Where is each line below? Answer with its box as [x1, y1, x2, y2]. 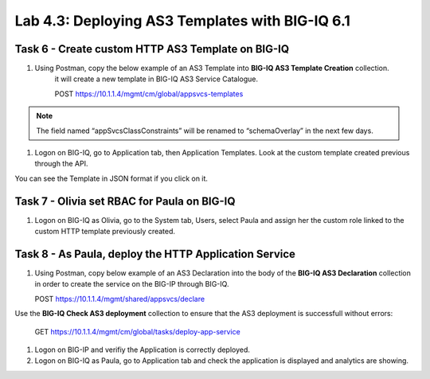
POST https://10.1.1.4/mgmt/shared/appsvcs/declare [34, 294, 205, 303]
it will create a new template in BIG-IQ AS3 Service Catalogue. [54, 74, 259, 84]
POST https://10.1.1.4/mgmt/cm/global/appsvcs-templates [54, 88, 244, 99]
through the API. [34, 159, 88, 169]
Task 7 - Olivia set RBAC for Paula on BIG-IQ [14, 194, 236, 208]
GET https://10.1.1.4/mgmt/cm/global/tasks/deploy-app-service [34, 326, 240, 336]
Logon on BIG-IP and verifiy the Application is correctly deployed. [34, 345, 251, 354]
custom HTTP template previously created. [34, 227, 175, 236]
